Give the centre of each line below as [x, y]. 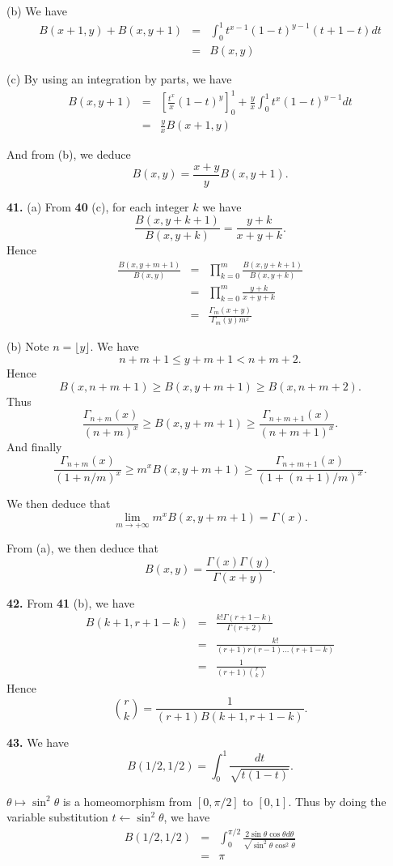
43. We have [38, 742]
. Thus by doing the [337, 801]
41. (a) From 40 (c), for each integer [98, 206]
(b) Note [28, 346]
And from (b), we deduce [69, 154]
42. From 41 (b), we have [71, 602]
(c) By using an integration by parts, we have [119, 78]
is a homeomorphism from [127, 801]
